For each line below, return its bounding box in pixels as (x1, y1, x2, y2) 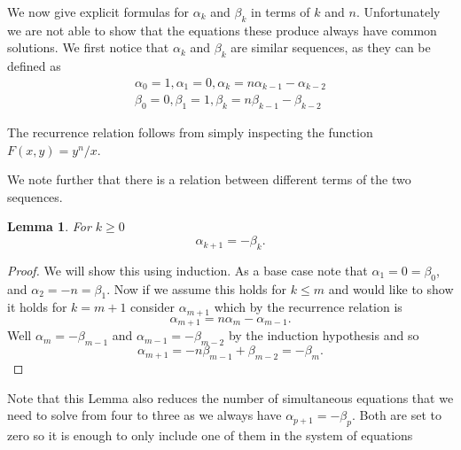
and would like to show (328, 279, 454, 298)
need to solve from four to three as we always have (7, 406, 282, 424)
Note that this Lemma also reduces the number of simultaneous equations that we (7, 388, 454, 407)
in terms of (251, 3, 310, 20)
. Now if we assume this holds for (106, 279, 287, 298)
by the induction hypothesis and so (228, 326, 419, 345)
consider (130, 298, 176, 316)
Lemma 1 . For (7, 217, 91, 236)
